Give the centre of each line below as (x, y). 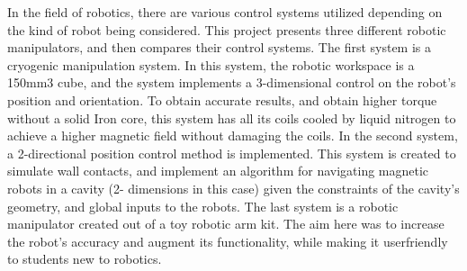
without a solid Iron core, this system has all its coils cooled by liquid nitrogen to (232, 117)
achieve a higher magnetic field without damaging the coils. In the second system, (233, 135)
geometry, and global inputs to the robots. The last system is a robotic (203, 206)
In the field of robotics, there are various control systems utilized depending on (225, 12)
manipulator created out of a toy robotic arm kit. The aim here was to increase (226, 224)
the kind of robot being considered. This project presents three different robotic (227, 29)
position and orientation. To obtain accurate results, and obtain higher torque (222, 99)
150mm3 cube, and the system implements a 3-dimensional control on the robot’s (232, 82)
